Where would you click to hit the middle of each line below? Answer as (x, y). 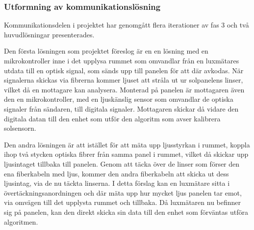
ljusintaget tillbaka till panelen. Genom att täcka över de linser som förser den (122, 163)
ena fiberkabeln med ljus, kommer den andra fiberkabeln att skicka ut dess (116, 173)
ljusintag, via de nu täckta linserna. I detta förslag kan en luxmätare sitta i (117, 183)
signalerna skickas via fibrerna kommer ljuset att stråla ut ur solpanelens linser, (124, 80)
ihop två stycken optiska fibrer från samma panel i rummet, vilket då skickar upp (126, 154)
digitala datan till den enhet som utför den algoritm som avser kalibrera (112, 118)
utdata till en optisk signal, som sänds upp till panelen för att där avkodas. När (124, 70)
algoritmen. (21, 221)
